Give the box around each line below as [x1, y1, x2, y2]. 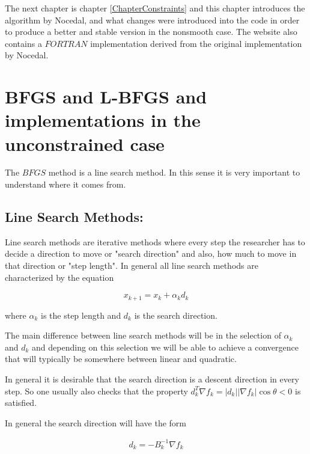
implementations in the [5, 108, 201, 132]
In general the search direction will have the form [5, 416, 186, 429]
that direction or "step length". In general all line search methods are [5, 259, 258, 272]
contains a [5, 37, 42, 49]
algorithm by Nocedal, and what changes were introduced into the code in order [5, 13, 300, 26]
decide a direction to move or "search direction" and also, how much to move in [5, 247, 297, 260]
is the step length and [41, 308, 121, 321]
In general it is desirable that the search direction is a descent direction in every [5, 373, 299, 385]
